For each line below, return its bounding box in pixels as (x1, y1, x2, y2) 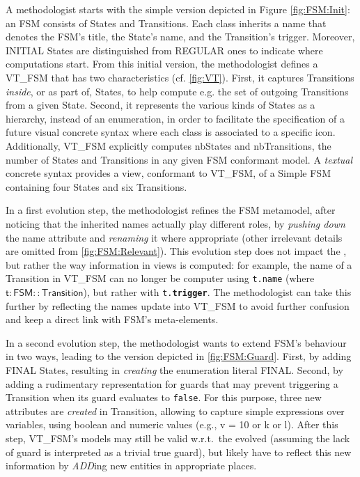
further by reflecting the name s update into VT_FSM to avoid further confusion (6, 298, 350, 313)
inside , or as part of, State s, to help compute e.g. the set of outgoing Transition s (6, 84, 349, 98)
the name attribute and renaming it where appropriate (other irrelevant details (6, 230, 343, 244)
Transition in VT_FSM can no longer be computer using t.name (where (6, 271, 315, 286)
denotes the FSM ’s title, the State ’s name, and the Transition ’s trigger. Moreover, (6, 29, 355, 44)
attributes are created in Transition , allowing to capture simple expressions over (6, 403, 345, 418)
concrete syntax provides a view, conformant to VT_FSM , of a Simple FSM (6, 166, 331, 180)
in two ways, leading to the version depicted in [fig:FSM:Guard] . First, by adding (6, 349, 352, 363)
